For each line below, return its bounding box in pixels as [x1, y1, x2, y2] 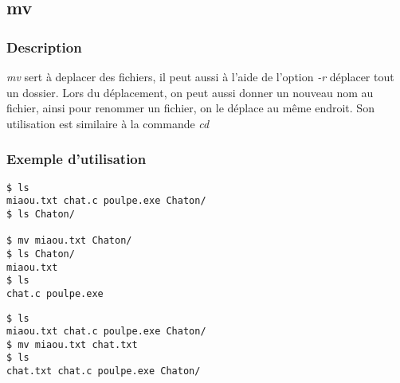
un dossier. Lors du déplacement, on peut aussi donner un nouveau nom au [6, 84, 374, 100]
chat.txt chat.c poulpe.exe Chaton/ [6, 365, 201, 377]
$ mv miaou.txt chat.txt [6, 338, 138, 350]
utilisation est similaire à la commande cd [6, 115, 210, 131]
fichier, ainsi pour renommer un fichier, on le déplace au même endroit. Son [6, 100, 375, 116]
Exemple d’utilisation [6, 149, 147, 169]
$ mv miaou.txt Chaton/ [6, 235, 132, 247]
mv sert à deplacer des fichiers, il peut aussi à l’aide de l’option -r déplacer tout [6, 68, 394, 84]
